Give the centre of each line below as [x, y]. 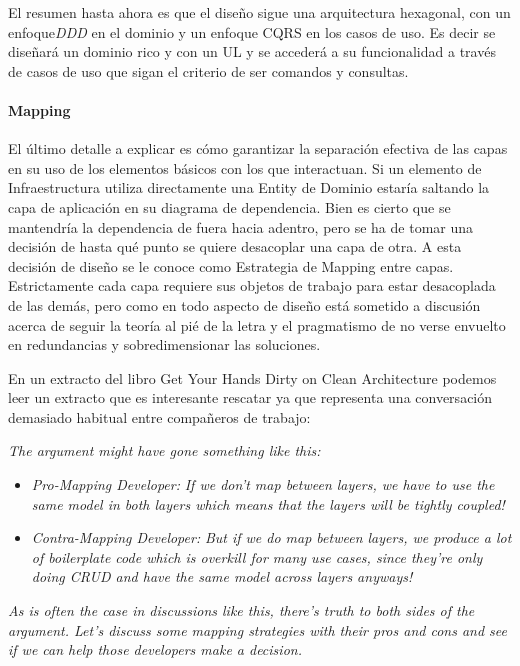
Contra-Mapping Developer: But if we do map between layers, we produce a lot [271, 537]
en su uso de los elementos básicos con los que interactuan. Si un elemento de [245, 167]
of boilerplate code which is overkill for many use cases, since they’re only [257, 556]
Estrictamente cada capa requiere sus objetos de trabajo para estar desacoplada [252, 285]
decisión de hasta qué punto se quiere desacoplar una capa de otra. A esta [235, 246]
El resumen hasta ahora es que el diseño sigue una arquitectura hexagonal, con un [259, 12]
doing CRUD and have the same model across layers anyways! [222, 576]
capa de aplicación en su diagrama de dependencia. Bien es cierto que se [229, 206]
